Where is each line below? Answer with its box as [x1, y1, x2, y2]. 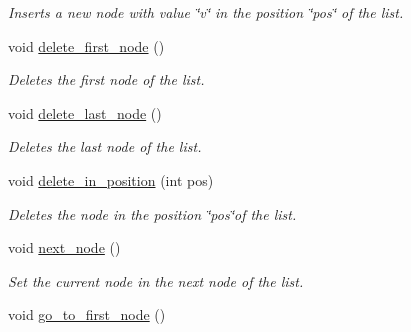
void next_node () [8, 237, 121, 258]
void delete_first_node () [8, 35, 165, 56]
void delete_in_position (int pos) [8, 169, 214, 190]
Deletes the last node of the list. [8, 136, 202, 157]
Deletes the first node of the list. [8, 69, 205, 90]
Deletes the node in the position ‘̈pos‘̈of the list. [8, 203, 297, 224]
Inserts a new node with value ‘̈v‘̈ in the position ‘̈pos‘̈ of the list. [8, 2, 404, 22]
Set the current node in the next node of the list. [8, 270, 304, 291]
